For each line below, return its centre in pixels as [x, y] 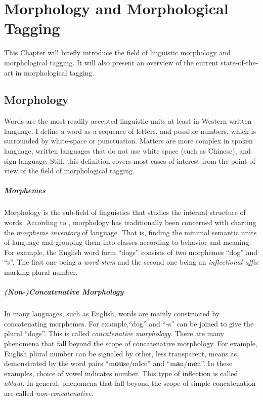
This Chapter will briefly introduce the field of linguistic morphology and [117, 52]
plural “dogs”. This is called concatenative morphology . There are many [114, 333]
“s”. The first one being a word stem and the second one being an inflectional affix [131, 262]
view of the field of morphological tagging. [69, 171]
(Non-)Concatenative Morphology [64, 292]
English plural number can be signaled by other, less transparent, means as [121, 353]
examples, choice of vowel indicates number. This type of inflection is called [121, 373]
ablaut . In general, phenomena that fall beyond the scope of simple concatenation [130, 383]
